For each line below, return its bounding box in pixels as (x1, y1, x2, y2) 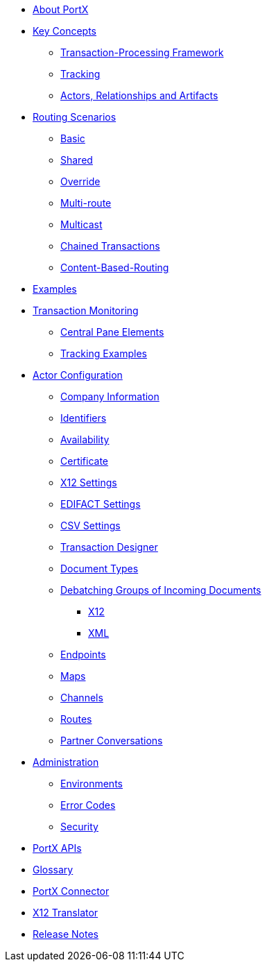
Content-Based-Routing (60, 262, 169, 273)
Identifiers (60, 412, 107, 424)
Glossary (33, 864, 74, 875)
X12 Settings (60, 477, 117, 488)
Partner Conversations (60, 735, 163, 746)
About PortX (33, 3, 89, 15)
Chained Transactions (60, 240, 160, 252)
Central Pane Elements (60, 326, 164, 338)
